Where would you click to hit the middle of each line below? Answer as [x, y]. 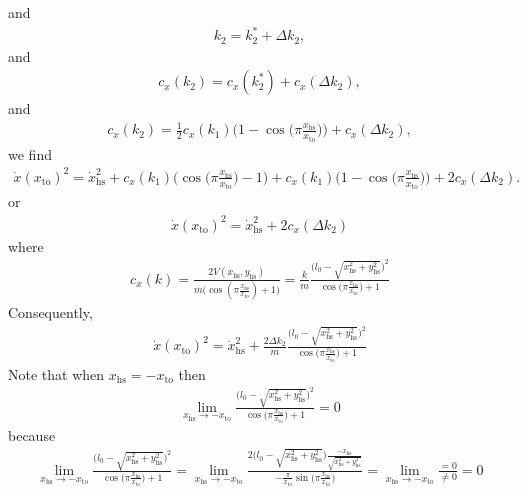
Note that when [56, 373]
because [32, 434]
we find [30, 153]
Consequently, [50, 312]
